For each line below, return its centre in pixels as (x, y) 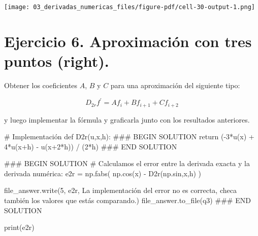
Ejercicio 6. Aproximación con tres (128, 41)
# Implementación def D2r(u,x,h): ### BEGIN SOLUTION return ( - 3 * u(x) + (129, 136)
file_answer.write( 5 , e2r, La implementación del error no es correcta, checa (120, 190)
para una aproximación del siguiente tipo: (175, 85)
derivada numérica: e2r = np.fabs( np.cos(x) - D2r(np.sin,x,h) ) (103, 173)
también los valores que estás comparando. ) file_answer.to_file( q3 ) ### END (127, 200)
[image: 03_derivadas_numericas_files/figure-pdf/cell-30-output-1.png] (130, 7)
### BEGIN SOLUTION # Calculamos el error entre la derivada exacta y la (127, 163)
